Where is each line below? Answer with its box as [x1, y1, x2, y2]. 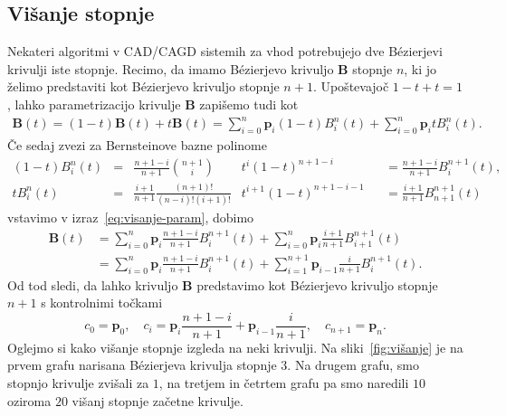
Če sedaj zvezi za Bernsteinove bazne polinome [7, 135, 267, 154]
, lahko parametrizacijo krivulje [7, 94, 181, 113]
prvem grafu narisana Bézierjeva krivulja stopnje [7, 355, 277, 374]
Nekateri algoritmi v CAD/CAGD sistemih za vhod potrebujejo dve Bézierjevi [7, 42, 443, 61]
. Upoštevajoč [312, 77, 389, 96]
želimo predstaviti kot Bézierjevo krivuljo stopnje [7, 77, 280, 96]
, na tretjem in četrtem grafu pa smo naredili [158, 373, 409, 392]
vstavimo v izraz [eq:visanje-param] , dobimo [7, 207, 254, 226]
